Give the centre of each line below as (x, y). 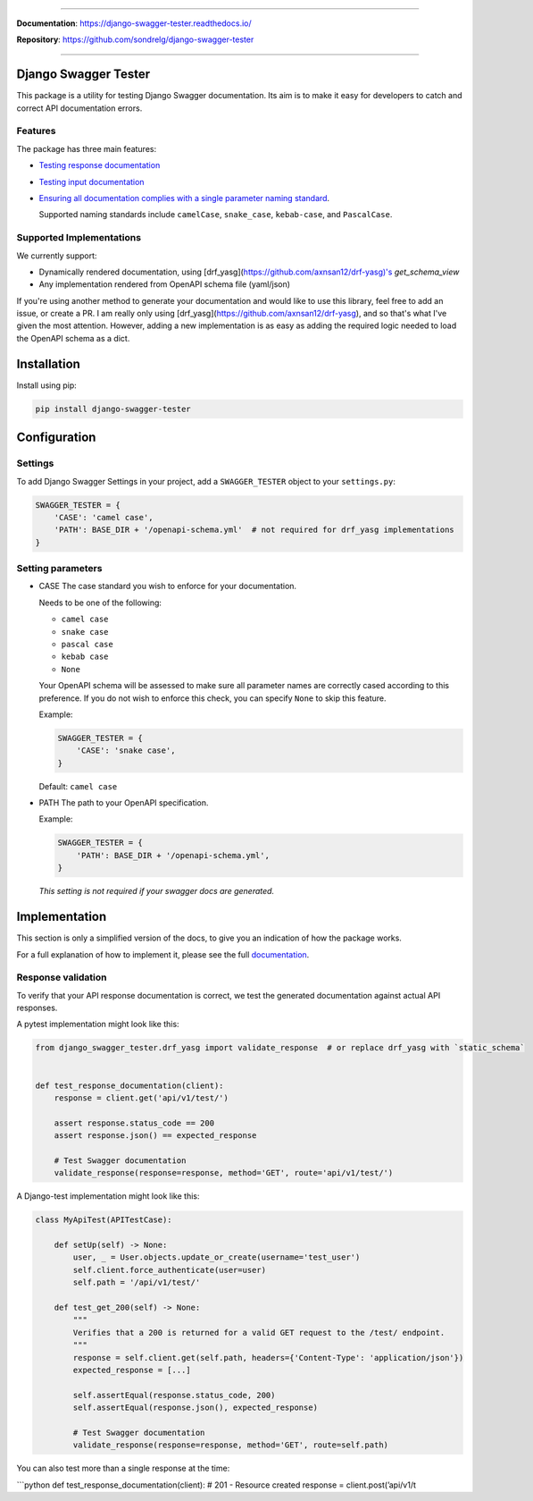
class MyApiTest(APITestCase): (104, 1220)
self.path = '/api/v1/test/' (137, 1282)
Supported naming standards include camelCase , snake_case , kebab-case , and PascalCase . (216, 215)
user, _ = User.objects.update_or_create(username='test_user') (217, 1257)
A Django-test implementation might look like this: (108, 1196)
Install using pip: (47, 385)
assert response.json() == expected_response (155, 1136)
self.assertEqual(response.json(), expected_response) (196, 1408)
